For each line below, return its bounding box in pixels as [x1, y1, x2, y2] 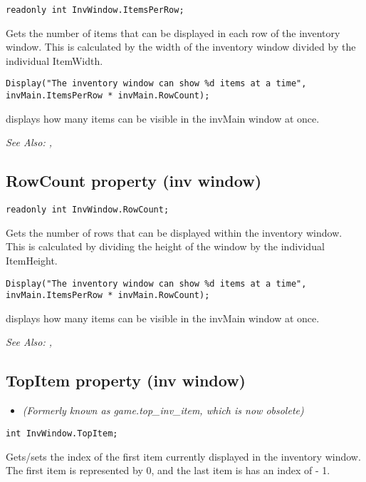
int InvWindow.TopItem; [6, 428, 118, 439]
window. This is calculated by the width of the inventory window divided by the [6, 39, 356, 54]
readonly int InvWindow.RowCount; [6, 205, 169, 215]
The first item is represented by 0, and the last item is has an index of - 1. [6, 463, 330, 478]
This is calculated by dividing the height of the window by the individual [6, 239, 325, 254]
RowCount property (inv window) [6, 170, 262, 192]
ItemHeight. [6, 252, 58, 267]
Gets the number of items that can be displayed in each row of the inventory [6, 25, 340, 40]
